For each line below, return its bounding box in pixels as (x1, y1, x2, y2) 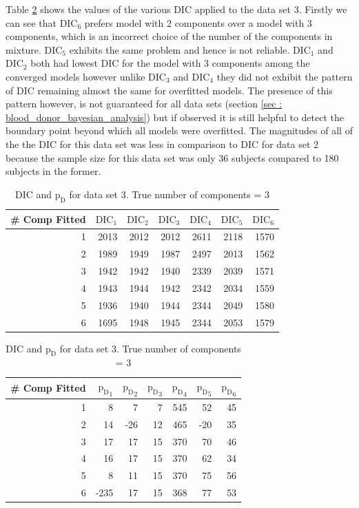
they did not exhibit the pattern (216, 69, 353, 83)
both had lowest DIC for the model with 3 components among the (30, 56, 310, 70)
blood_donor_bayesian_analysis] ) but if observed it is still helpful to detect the (6, 109, 344, 124)
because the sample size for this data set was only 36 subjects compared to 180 (6, 150, 339, 165)
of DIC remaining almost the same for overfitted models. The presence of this (6, 83, 333, 97)
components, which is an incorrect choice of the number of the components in (6, 29, 333, 43)
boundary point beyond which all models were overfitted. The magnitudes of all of (6, 123, 353, 138)
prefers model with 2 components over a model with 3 (84, 15, 312, 30)
